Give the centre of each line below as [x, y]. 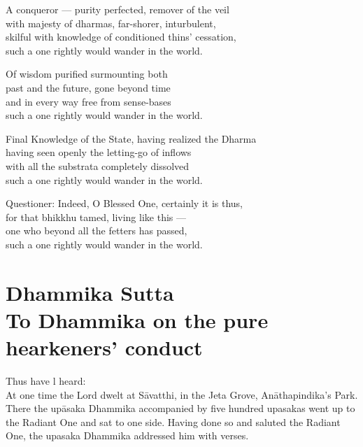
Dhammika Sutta [90, 292]
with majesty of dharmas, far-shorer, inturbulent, [111, 23]
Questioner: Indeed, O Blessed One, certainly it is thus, [124, 203]
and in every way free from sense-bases [88, 101]
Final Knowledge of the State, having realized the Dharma [131, 138]
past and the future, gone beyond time [88, 87]
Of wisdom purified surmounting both [87, 74]
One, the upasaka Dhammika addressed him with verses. [127, 435]
